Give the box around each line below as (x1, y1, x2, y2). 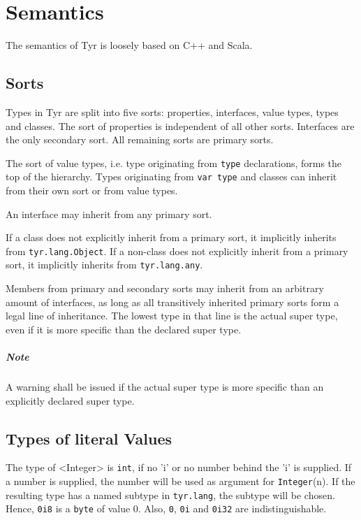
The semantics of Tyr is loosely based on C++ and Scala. (6, 38, 253, 52)
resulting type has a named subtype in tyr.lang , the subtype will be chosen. (6, 487, 335, 502)
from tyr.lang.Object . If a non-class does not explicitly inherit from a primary (6, 243, 348, 258)
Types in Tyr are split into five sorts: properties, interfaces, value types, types (6, 104, 339, 119)
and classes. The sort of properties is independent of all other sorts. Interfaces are (6, 118, 355, 133)
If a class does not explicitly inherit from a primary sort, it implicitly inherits (6, 230, 337, 245)
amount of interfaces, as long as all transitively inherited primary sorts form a (6, 294, 339, 309)
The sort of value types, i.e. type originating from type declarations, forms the (6, 155, 342, 170)
